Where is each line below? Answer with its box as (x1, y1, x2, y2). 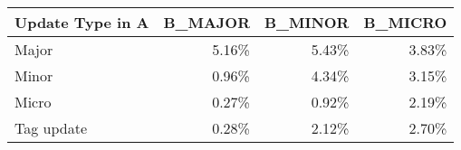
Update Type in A (14, 12, 149, 33)
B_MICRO (363, 12, 447, 33)
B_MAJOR (163, 12, 250, 33)
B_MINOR (264, 12, 350, 33)
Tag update (14, 117, 88, 138)
